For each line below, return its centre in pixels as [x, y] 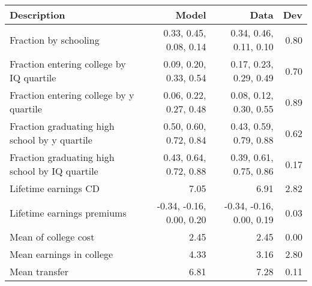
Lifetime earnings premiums [68, 212]
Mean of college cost [52, 237]
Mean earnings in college [61, 254]
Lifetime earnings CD [55, 188]
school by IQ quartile [54, 171]
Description [37, 15]
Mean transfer [39, 271]
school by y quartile [51, 140]
